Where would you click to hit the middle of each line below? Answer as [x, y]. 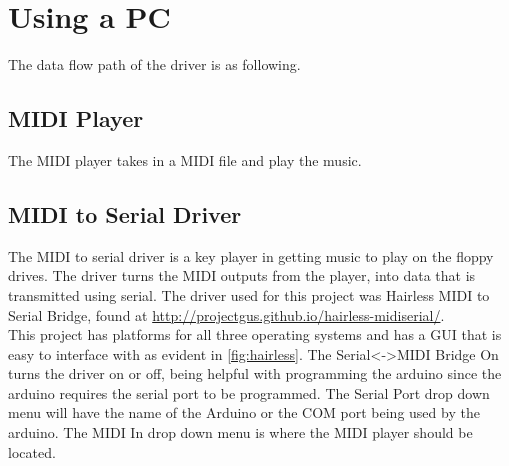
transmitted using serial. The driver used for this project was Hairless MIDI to [249, 294]
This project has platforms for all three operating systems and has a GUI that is [255, 334]
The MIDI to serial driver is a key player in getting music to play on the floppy [251, 255]
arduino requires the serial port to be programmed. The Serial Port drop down [249, 392]
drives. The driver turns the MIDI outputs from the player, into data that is [242, 275]
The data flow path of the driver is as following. [154, 64]
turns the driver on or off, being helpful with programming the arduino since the [255, 373]
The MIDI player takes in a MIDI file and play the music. [185, 159]
